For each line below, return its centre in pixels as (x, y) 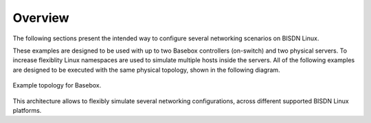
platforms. (27, 110)
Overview (41, 18)
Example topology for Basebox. (57, 85)
